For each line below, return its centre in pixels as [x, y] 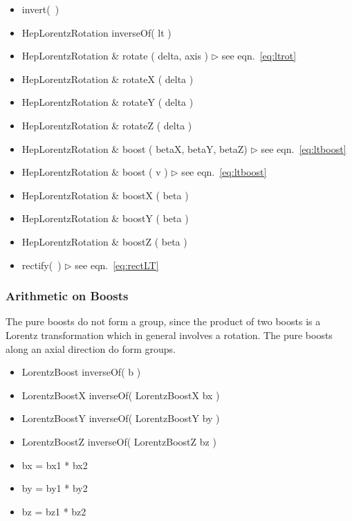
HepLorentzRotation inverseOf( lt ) [96, 32]
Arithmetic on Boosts [67, 296]
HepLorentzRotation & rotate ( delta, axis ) [115, 56]
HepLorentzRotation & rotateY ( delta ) [108, 102]
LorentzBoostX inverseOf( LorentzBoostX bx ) [121, 395]
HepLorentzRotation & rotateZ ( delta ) [107, 125]
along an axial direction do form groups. [91, 348]
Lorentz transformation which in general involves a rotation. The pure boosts [169, 335]
